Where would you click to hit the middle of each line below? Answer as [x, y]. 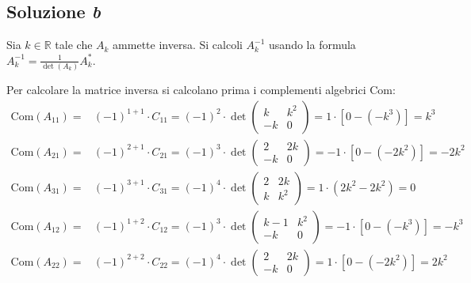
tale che [74, 45]
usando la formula [312, 45]
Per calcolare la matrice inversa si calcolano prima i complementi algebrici [186, 90]
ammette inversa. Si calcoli [178, 45]
